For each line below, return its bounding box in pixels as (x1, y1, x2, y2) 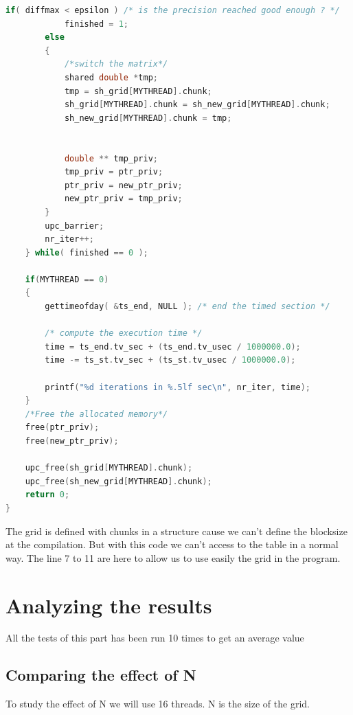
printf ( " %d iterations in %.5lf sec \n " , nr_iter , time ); (45, 382, 310, 392)
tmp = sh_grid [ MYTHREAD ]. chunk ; (64, 86, 212, 96)
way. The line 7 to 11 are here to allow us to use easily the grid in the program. (5, 550, 341, 565)
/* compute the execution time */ (45, 328, 203, 339)
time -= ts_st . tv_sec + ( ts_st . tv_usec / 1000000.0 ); (45, 355, 296, 365)
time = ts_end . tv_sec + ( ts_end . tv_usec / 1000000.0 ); (45, 341, 301, 352)
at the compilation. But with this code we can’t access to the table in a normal (5, 537, 339, 552)
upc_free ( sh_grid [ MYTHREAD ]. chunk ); (25, 463, 193, 473)
